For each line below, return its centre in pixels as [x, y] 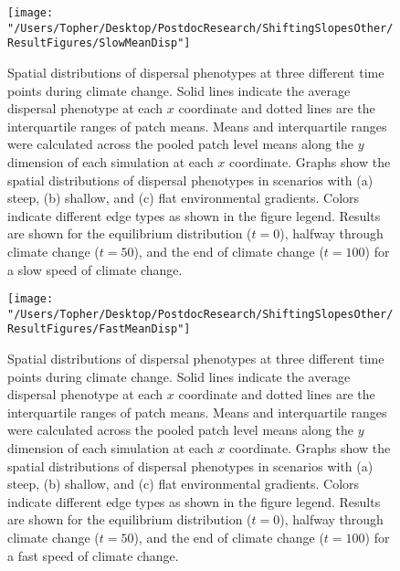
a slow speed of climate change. [95, 269]
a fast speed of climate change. [93, 555]
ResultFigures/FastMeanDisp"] [99, 329]
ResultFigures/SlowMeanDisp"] [99, 43]
